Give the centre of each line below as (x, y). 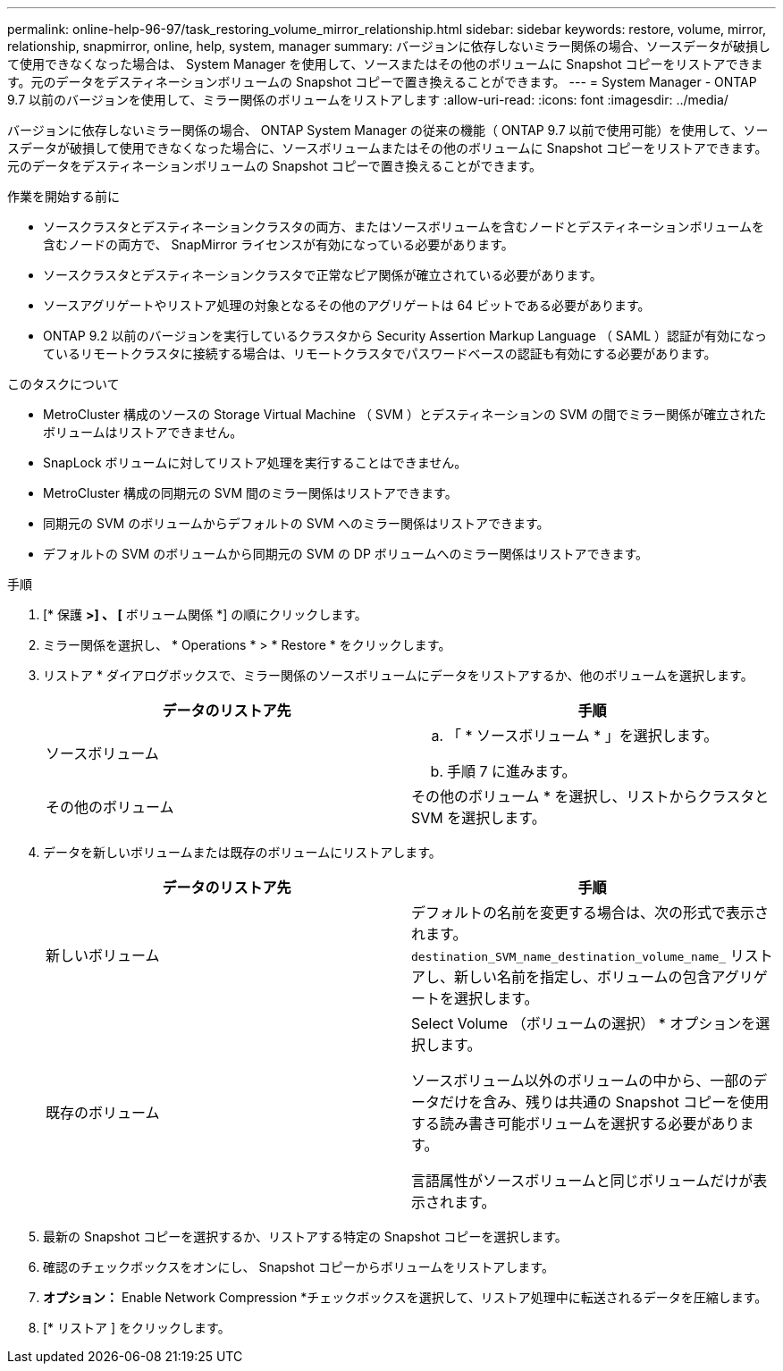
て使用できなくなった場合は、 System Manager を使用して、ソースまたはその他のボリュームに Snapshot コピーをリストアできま (385, 64)
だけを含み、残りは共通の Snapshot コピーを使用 (605, 1102)
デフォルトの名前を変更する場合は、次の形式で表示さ (590, 913)
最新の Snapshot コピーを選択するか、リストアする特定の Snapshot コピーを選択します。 (305, 1236)
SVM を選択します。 (479, 818)
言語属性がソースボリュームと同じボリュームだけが (582, 1181)
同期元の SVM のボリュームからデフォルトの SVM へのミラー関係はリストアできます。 (296, 523)
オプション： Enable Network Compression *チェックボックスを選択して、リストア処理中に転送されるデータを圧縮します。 (405, 1297)
